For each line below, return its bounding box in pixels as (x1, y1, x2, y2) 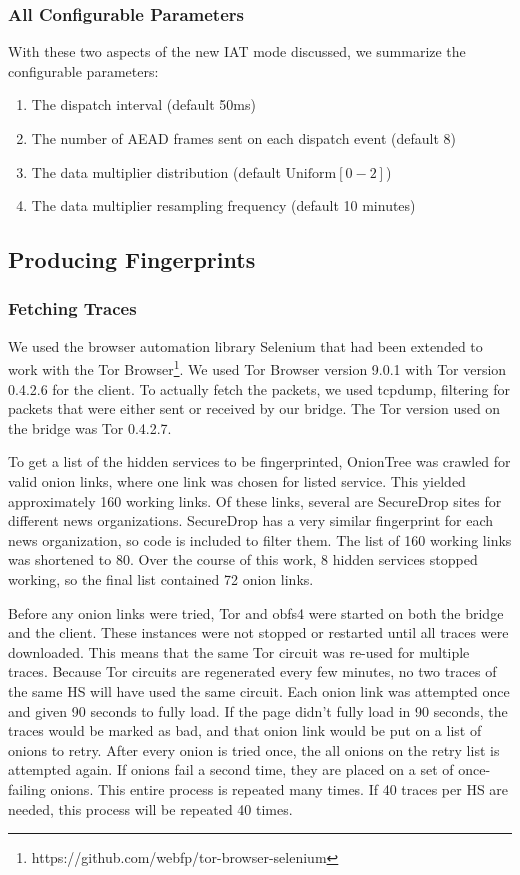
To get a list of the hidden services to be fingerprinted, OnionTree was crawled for (8, 451, 511, 472)
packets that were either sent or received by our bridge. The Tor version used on (8, 398, 501, 419)
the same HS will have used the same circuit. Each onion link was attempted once (8, 680, 510, 701)
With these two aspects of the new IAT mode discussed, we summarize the (8, 41, 466, 62)
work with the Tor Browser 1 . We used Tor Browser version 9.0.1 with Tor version (8, 356, 507, 380)
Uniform (285, 166, 337, 181)
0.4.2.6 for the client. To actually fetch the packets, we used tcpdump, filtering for (8, 378, 510, 399)
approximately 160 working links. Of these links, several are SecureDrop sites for (8, 490, 502, 511)
